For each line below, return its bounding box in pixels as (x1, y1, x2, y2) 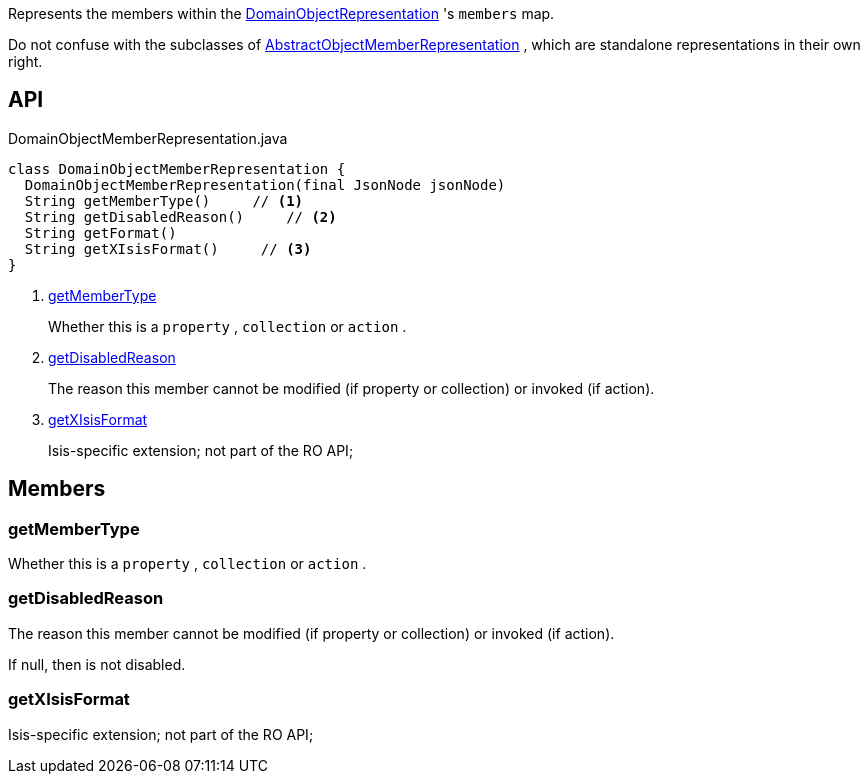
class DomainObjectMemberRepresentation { (8, 160, 346, 177)
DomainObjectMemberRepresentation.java (8, 129, 288, 147)
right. (8, 53, 43, 70)
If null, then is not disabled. (8, 655, 186, 673)
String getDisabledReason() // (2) (24, 208, 337, 225)
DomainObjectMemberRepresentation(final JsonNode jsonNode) (24, 176, 506, 193)
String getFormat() (24, 224, 177, 241)
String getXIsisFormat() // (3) (24, 240, 312, 257)
